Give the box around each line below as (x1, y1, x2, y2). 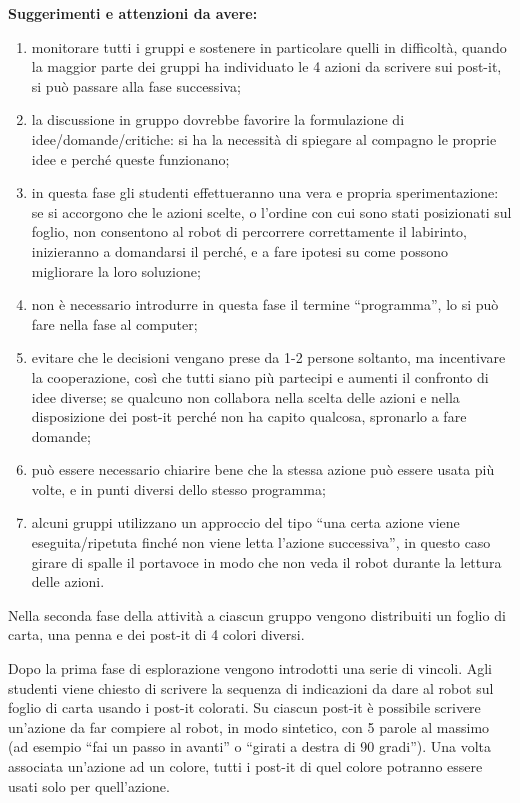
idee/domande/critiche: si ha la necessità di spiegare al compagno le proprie (31, 128, 497, 149)
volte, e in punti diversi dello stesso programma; (31, 478, 326, 499)
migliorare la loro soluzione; (31, 260, 201, 281)
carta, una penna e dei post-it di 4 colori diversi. (8, 624, 305, 645)
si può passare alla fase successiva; (31, 75, 241, 96)
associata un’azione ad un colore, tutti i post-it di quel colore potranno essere (8, 756, 483, 776)
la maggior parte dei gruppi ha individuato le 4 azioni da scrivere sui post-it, (31, 56, 502, 77)
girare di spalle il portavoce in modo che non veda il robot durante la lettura (31, 551, 502, 572)
